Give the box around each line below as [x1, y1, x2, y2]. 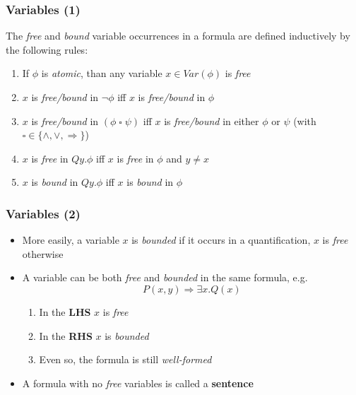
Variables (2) [6, 204, 81, 222]
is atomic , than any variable [41, 66, 162, 81]
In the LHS [39, 304, 91, 319]
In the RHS [39, 328, 93, 343]
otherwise [22, 246, 64, 261]
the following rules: [6, 42, 88, 57]
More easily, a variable [22, 232, 119, 247]
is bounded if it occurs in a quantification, [131, 232, 311, 247]
